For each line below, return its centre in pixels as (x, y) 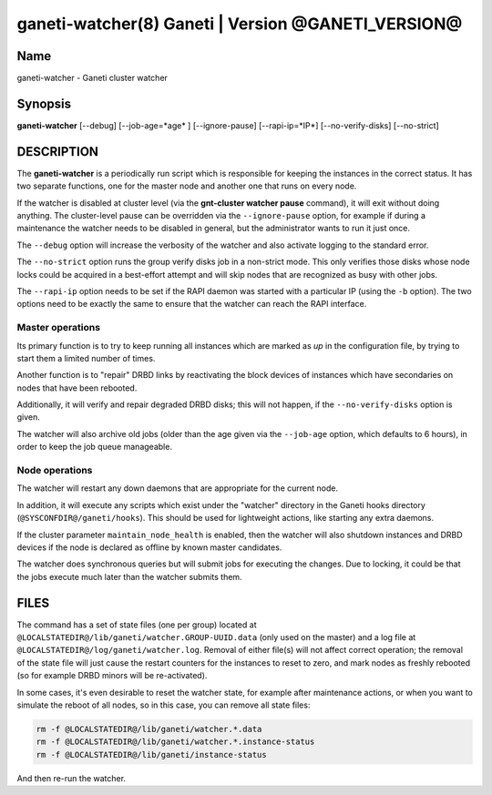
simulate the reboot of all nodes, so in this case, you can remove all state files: (164, 705)
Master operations (58, 328)
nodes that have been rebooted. (77, 388)
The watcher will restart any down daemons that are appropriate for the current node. (178, 488)
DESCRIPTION (58, 152)
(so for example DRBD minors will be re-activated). (112, 676)
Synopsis (44, 103)
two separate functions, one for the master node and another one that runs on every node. (187, 186)
